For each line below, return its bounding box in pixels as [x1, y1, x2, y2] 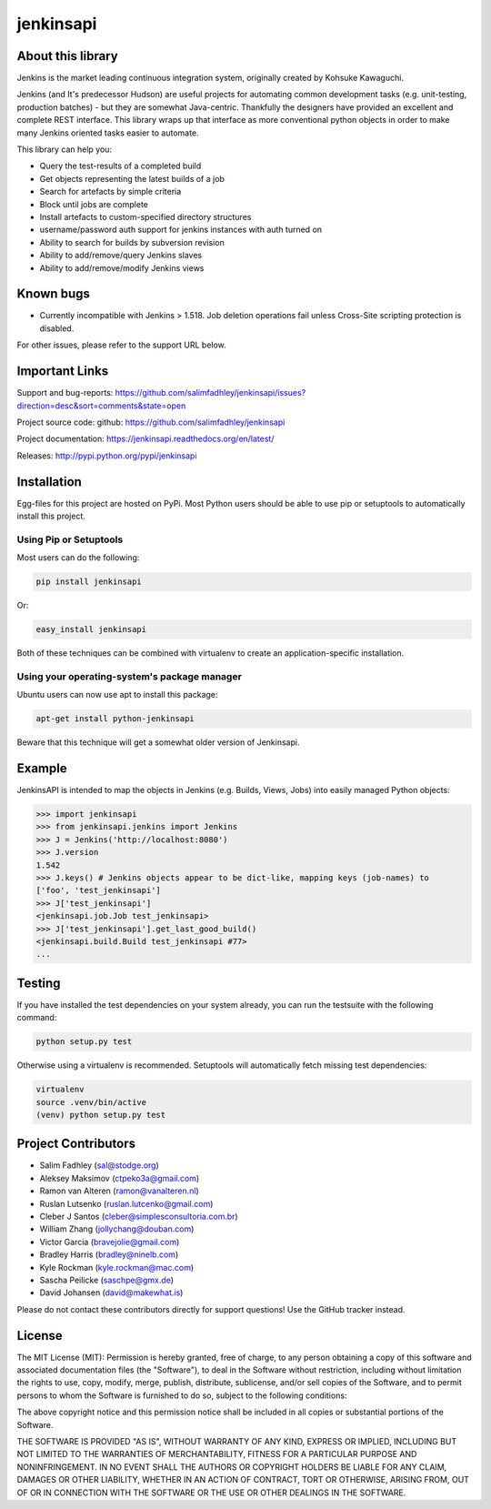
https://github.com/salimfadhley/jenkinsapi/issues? [115, 387, 306, 398]
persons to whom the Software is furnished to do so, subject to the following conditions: [16, 1390, 347, 1401]
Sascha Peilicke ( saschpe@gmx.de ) [39, 1274, 175, 1285]
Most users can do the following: [16, 552, 140, 563]
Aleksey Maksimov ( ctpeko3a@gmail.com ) [39, 1172, 200, 1183]
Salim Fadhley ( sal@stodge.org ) [39, 1160, 159, 1171]
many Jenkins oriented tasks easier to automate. [16, 127, 199, 138]
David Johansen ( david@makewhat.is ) [39, 1287, 184, 1298]
